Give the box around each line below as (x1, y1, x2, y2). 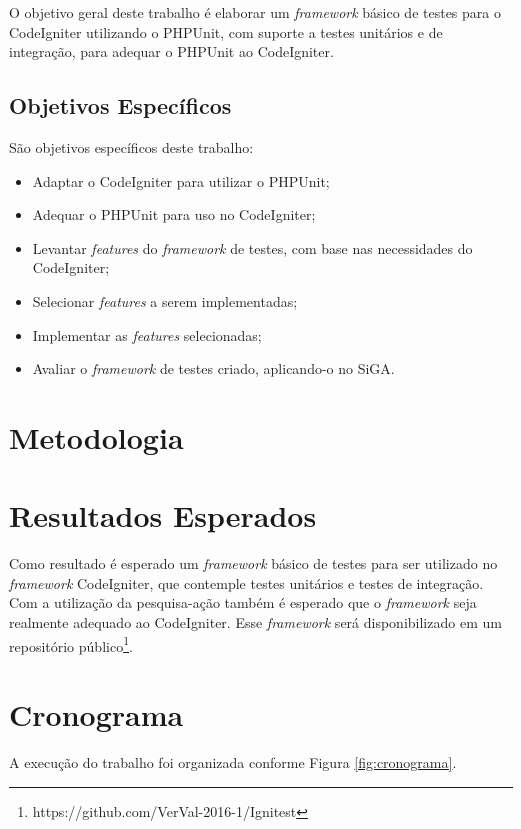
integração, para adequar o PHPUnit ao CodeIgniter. (9, 41, 334, 62)
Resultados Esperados (9, 495, 317, 536)
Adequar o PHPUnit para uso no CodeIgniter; (32, 204, 316, 225)
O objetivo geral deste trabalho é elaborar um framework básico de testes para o (9, 2, 501, 22)
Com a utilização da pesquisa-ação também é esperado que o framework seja (9, 592, 477, 613)
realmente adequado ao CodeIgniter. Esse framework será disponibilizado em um (9, 612, 502, 633)
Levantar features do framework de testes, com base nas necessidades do (32, 237, 473, 258)
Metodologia (9, 416, 184, 457)
